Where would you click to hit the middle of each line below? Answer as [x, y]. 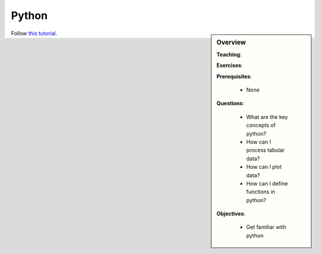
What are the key [267, 117]
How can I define [267, 183]
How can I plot [264, 167]
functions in [261, 192]
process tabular [265, 150]
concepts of [261, 126]
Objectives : [231, 214]
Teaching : [229, 54]
